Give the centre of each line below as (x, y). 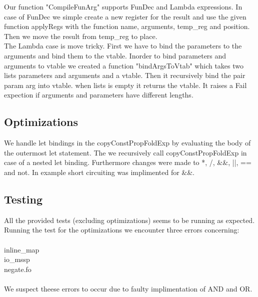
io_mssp (17, 259)
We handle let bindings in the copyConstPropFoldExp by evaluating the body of (127, 143)
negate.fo (18, 269)
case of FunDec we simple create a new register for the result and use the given (125, 16)
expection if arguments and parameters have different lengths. (99, 95)
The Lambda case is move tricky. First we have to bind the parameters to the (123, 46)
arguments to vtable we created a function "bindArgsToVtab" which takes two (124, 65)
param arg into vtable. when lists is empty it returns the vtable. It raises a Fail (125, 85)
